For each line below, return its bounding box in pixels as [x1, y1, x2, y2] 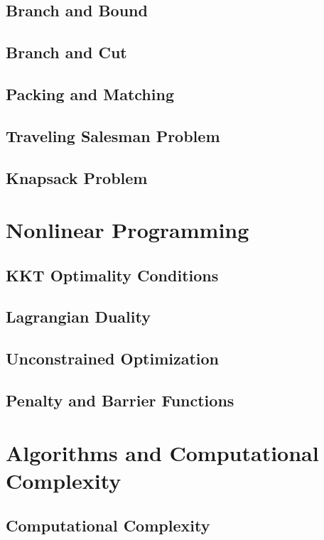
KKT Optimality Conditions [6, 264, 219, 286]
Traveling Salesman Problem [6, 124, 220, 146]
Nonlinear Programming [6, 215, 249, 244]
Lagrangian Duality [6, 306, 151, 328]
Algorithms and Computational [6, 438, 319, 467]
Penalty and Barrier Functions [6, 389, 234, 411]
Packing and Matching [6, 82, 174, 104]
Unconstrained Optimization [6, 347, 220, 369]
